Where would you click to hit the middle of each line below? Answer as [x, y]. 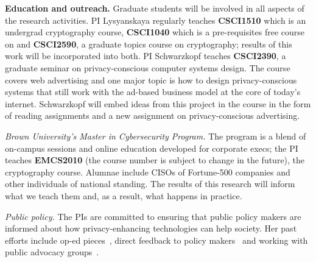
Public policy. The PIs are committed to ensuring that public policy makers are [153, 216]
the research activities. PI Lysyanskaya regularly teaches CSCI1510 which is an [156, 20]
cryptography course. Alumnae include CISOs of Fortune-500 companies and [148, 172]
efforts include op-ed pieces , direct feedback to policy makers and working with [156, 240]
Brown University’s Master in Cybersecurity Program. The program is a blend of [156, 136]
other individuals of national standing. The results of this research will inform [150, 184]
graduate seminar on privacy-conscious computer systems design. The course [148, 67]
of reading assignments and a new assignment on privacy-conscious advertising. [153, 115]
